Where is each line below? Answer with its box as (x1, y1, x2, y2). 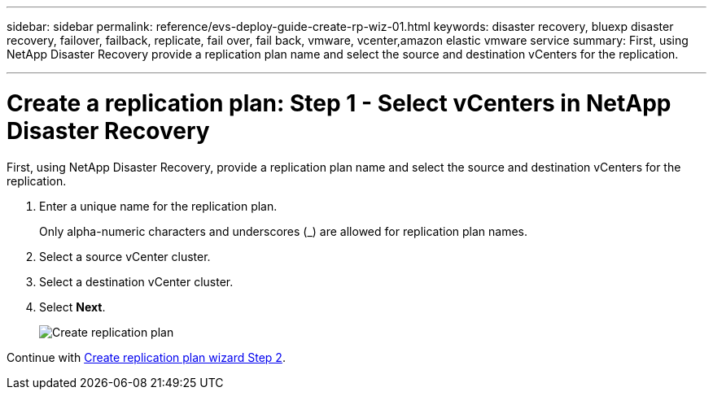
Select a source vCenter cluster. (39, 249, 211, 263)
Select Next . (39, 299, 106, 314)
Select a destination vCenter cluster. (39, 274, 234, 289)
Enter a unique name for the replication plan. (39, 198, 278, 213)
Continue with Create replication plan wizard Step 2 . (7, 350, 286, 364)
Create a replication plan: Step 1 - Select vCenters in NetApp (7, 89, 671, 117)
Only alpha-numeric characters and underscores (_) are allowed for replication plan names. (39, 224, 528, 238)
